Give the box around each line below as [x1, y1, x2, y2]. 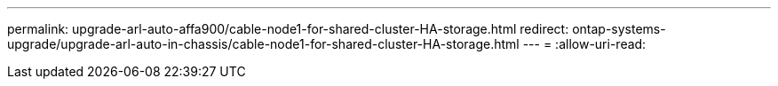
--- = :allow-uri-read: [522, 36, 647, 51]
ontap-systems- [572, 21, 666, 36]
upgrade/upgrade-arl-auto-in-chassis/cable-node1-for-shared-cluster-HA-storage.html [7, 36, 520, 51]
